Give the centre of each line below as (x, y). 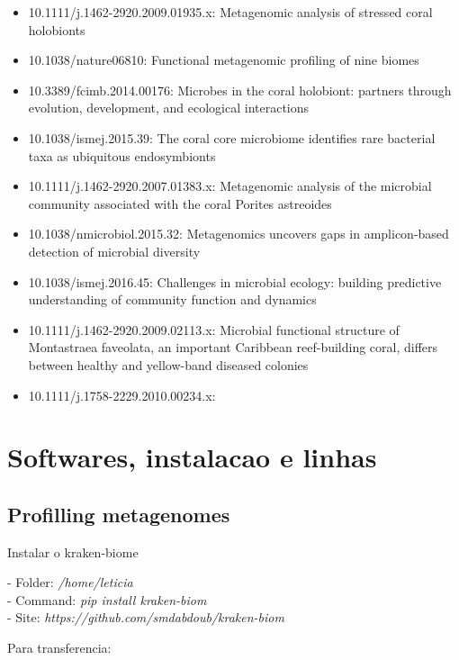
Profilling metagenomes (119, 514)
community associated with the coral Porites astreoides (180, 203)
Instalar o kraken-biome (73, 552)
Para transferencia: (59, 648)
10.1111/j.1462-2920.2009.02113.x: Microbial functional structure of (214, 329)
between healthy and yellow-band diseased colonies (168, 364)
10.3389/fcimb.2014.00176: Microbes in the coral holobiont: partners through (240, 90)
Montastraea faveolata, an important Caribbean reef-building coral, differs (233, 347)
